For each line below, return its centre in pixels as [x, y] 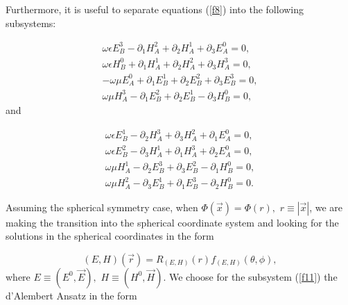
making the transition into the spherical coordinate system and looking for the [172, 222]
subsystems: [31, 23]
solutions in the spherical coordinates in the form [110, 236]
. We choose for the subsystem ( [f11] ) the [250, 276]
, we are [326, 207]
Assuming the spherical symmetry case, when [102, 207]
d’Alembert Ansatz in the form [71, 295]
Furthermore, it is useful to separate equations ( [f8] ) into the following [155, 9]
